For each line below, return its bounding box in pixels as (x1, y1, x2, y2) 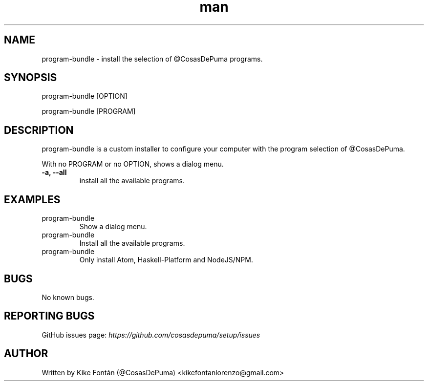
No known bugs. (42, 293, 94, 301)
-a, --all (42, 168, 67, 177)
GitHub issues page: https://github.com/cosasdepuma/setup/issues (42, 330, 260, 339)
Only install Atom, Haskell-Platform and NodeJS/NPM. (79, 256, 253, 264)
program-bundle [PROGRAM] (42, 107, 136, 116)
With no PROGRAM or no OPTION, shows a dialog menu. (42, 160, 224, 169)
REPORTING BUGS (4, 310, 95, 322)
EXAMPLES (4, 193, 61, 206)
